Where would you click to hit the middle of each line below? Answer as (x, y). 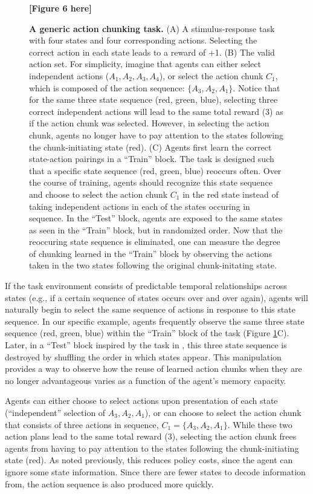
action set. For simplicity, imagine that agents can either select (145, 64)
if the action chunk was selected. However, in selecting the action (149, 123)
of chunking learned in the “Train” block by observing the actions (151, 253)
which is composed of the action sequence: (107, 87)
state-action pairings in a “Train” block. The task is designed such (152, 159)
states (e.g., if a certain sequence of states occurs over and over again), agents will (156, 297)
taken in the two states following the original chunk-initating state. (153, 265)
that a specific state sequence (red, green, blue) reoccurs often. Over (155, 170)
